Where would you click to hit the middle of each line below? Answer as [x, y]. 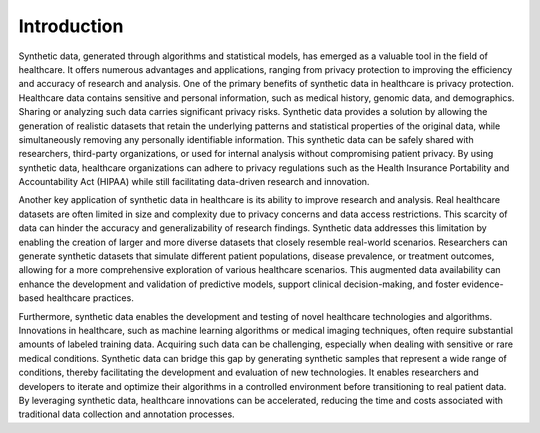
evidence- [482, 284]
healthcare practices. [90, 298]
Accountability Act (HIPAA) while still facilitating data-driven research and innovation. [194, 182]
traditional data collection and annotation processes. [126, 414]
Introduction [71, 26]
